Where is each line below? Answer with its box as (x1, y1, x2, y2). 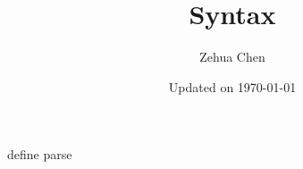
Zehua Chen (199, 47, 265, 66)
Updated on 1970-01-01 (168, 77, 297, 96)
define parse (7, 145, 72, 164)
